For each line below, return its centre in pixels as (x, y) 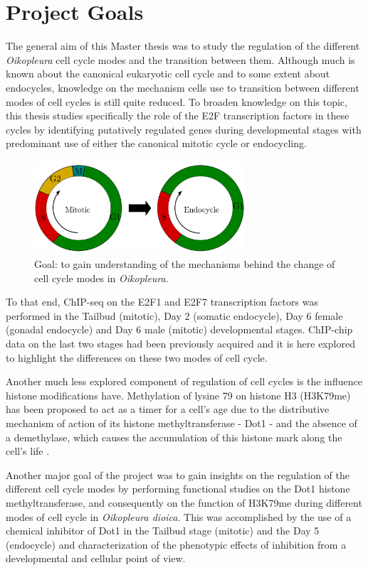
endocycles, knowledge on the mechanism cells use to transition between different (183, 87)
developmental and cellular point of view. (96, 558)
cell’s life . (28, 451)
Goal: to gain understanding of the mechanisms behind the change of (185, 264)
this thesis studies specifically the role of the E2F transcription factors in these (178, 115)
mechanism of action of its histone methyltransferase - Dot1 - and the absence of (182, 423)
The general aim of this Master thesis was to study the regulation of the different (183, 46)
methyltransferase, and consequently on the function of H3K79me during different (184, 502)
